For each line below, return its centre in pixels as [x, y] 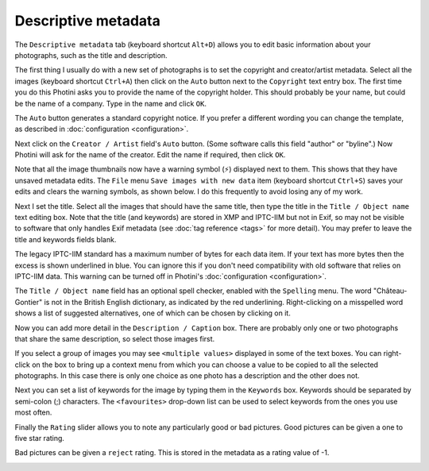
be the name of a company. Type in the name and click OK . [110, 103]
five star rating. [40, 438]
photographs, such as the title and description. [91, 55]
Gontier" [29, 302]
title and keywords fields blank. [66, 239]
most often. [33, 412]
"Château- [390, 291]
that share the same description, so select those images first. [115, 338]
